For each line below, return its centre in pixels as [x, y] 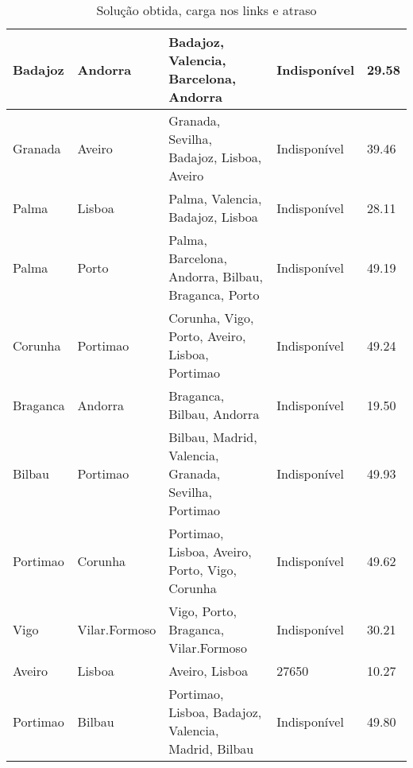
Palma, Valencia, [215, 198]
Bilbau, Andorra [214, 414]
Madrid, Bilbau [211, 749]
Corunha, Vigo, [211, 318]
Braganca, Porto [214, 295]
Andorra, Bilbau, [216, 276]
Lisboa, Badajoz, [215, 712]
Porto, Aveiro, [207, 336]
